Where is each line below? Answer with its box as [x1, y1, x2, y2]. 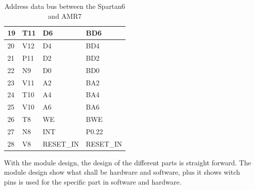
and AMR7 [48, 10, 82, 21]
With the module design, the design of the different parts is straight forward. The [4, 157, 251, 167]
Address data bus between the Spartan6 [4, 1, 126, 11]
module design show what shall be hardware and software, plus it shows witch [4, 167, 240, 177]
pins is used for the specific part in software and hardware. [4, 177, 182, 187]
